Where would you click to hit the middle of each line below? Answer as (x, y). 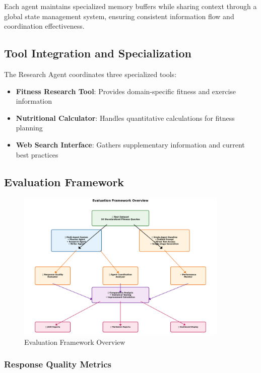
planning (29, 128)
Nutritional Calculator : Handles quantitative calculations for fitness (125, 118)
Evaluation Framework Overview (75, 342)
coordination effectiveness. (44, 26)
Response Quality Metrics (58, 364)
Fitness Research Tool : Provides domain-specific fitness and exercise (126, 91)
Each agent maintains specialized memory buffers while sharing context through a (130, 6)
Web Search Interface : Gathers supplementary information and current (130, 144)
